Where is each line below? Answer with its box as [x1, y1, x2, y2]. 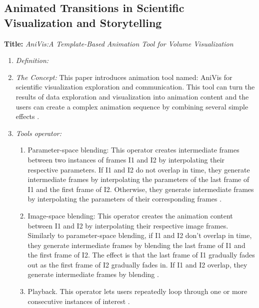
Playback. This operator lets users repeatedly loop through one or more [27, 286, 247, 296]
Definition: [15, 55, 49, 65]
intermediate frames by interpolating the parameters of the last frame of [27, 174, 249, 184]
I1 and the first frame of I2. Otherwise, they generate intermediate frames [27, 183, 254, 194]
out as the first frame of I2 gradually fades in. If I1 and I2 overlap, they [27, 259, 247, 269]
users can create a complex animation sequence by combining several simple [15, 101, 248, 111]
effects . [15, 111, 39, 121]
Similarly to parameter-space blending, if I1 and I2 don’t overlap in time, [27, 230, 252, 240]
